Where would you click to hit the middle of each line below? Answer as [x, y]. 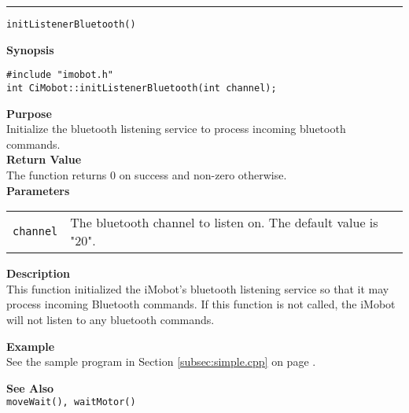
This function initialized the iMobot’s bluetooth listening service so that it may [198, 288]
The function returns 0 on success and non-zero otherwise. [147, 174]
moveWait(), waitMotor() [71, 402]
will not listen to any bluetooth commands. [111, 319]
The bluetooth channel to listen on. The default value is [224, 223]
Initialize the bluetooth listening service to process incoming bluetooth [176, 129]
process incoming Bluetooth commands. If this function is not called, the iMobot [201, 304]
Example [31, 346]
